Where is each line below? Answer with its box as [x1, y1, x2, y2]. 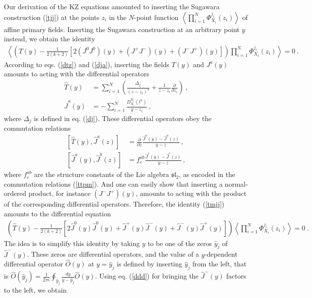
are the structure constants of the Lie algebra [34, 169, 169, 179]
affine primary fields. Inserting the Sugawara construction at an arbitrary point [4, 24, 240, 34]
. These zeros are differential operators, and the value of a [27, 249, 199, 259]
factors [226, 271, 246, 281]
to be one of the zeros [147, 238, 212, 248]
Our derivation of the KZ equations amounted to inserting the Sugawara [4, 1, 220, 11]
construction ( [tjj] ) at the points [4, 12, 100, 22]
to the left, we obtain [4, 284, 67, 295]
